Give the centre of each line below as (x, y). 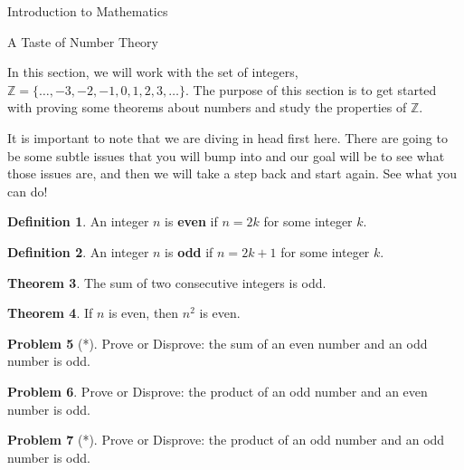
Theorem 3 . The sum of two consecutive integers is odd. (167, 282)
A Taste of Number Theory (83, 41)
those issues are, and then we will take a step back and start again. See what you (232, 173)
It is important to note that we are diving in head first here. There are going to (227, 137)
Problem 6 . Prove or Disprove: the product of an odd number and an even (218, 391)
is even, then (144, 313)
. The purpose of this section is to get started (311, 89)
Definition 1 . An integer (78, 221)
